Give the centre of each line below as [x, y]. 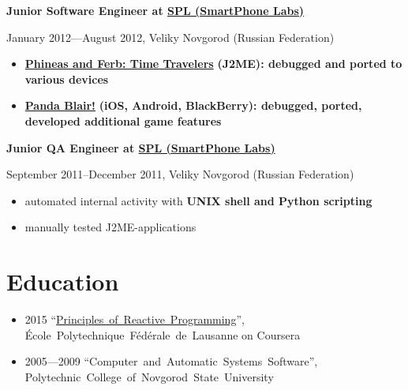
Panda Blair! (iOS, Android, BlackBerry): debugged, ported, [193, 105]
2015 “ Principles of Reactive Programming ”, [135, 319]
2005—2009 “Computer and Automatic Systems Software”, [171, 361]
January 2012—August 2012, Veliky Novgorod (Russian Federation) [170, 37]
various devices [67, 79]
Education [63, 281]
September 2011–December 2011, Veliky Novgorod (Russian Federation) [180, 174]
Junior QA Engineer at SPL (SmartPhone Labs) [141, 147]
